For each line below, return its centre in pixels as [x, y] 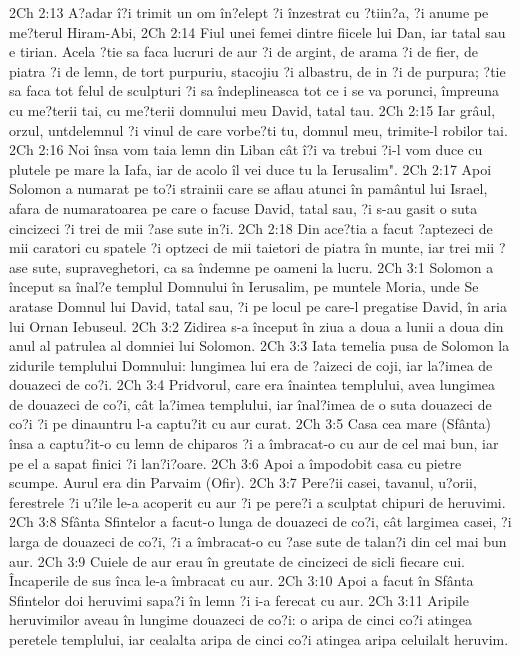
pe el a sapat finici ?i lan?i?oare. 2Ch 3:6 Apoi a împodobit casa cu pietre [235, 462]
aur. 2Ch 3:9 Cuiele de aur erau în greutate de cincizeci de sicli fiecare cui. [237, 560]
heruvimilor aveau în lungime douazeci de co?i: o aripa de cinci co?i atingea [240, 619]
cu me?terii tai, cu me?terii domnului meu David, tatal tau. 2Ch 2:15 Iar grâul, [252, 109]
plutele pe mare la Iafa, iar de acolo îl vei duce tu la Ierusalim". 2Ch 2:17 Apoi [250, 168]
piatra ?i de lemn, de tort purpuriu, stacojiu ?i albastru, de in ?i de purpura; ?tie [257, 70]
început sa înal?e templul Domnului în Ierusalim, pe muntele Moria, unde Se [244, 286]
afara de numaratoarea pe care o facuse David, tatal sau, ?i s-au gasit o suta [243, 207]
